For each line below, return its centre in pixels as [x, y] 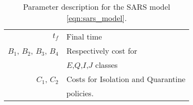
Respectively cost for [102, 51]
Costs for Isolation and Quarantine [126, 79]
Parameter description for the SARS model [97, 7]
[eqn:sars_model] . [97, 18]
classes [107, 65]
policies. [80, 93]
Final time [84, 36]
